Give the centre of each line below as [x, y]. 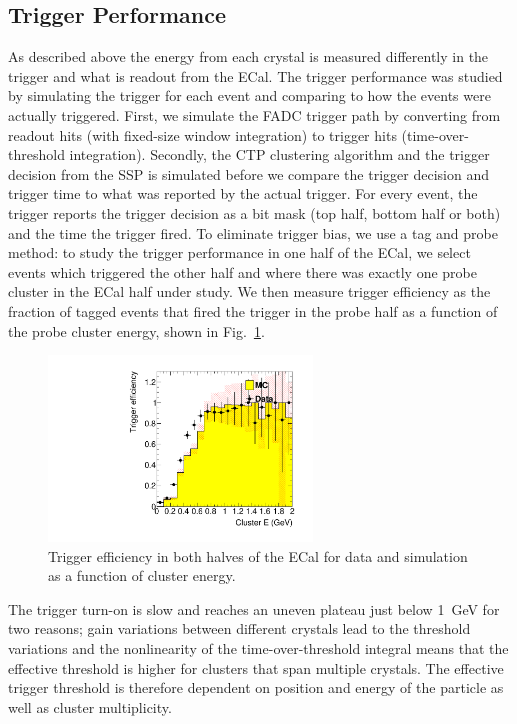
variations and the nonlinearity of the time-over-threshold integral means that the [258, 648]
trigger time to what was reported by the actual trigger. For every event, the [243, 193]
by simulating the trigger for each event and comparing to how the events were [249, 95]
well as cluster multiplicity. [90, 706]
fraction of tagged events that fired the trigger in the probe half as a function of [253, 310]
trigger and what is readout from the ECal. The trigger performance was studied [255, 75]
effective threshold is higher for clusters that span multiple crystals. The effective [256, 667]
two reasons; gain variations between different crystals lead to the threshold [239, 628]
